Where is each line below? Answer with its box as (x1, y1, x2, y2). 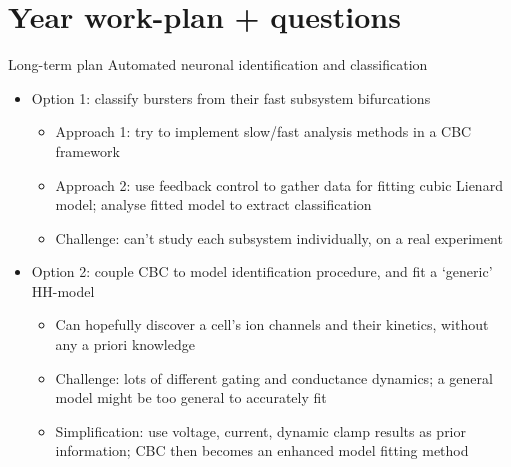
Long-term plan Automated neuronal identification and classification (8, 54, 428, 75)
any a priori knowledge (55, 334, 195, 355)
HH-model (31, 280, 95, 301)
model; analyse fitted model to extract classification (55, 194, 372, 215)
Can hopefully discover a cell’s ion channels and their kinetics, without (55, 314, 489, 335)
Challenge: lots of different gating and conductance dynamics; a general (55, 367, 493, 388)
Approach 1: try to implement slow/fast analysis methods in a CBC (55, 121, 472, 142)
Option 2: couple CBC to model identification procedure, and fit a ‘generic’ (31, 261, 493, 282)
